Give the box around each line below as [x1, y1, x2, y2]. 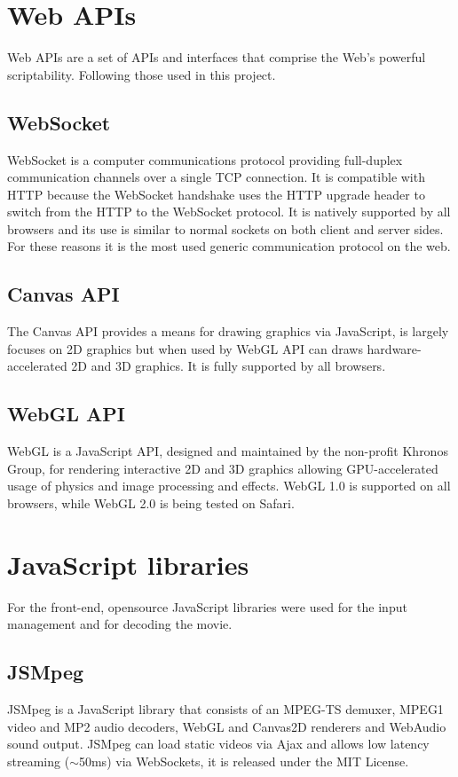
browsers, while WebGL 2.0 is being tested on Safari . [7, 494, 295, 513]
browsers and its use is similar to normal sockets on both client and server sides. [7, 219, 444, 238]
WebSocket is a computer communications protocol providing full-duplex [7, 150, 403, 169]
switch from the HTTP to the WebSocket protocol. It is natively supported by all [7, 202, 451, 221]
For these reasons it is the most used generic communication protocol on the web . [7, 237, 451, 255]
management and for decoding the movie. [7, 615, 233, 633]
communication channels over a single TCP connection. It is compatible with [7, 168, 425, 186]
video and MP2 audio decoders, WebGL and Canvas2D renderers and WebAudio [7, 717, 446, 735]
